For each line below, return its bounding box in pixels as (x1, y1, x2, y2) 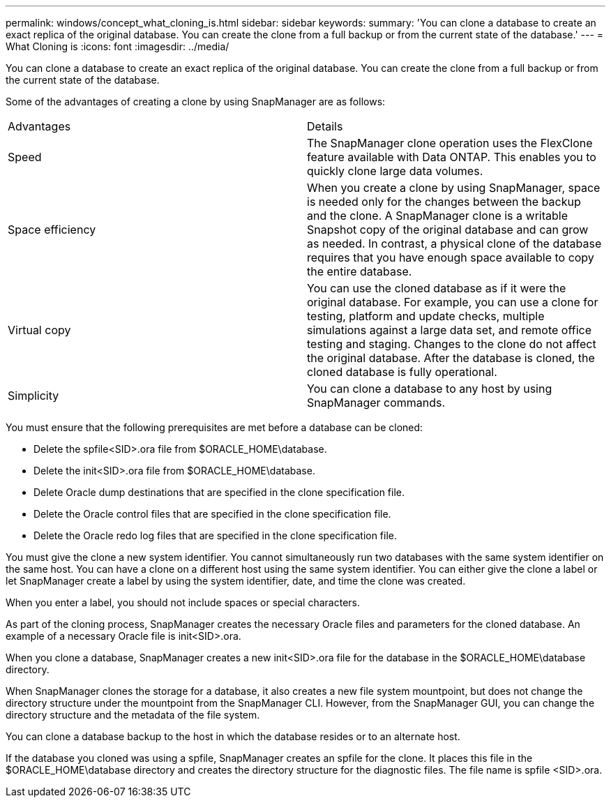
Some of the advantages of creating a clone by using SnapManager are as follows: (6, 96, 386, 107)
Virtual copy (8, 323, 71, 337)
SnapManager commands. (307, 396, 446, 410)
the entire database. (307, 264, 412, 278)
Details (307, 119, 343, 133)
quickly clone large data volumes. (307, 164, 483, 178)
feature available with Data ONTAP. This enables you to (307, 150, 596, 164)
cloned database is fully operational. (307, 365, 497, 379)
